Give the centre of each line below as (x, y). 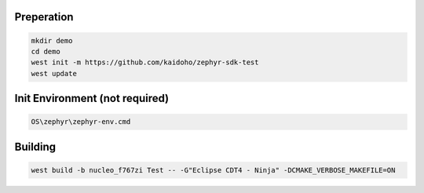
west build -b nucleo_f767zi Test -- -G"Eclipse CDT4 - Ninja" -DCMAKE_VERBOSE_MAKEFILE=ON (213, 170)
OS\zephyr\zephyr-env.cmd (81, 122)
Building (35, 146)
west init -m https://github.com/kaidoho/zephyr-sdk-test (145, 62)
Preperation (44, 17)
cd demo (46, 51)
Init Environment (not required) (92, 98)
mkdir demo (52, 40)
